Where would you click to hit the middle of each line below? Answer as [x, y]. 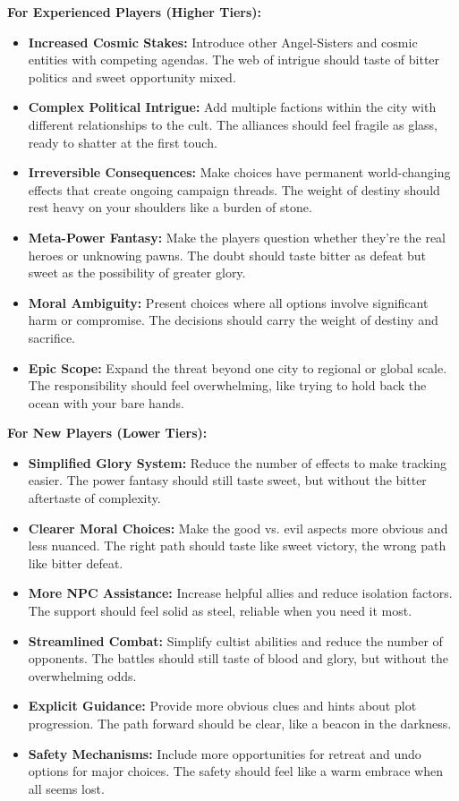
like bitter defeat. [76, 562]
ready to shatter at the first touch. [123, 142]
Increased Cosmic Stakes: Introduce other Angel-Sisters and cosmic [223, 42]
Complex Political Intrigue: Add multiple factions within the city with [232, 107]
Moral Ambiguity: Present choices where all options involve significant [228, 302]
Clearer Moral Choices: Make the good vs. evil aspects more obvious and [238, 528]
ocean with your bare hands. [106, 402]
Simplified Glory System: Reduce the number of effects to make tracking [237, 462]
